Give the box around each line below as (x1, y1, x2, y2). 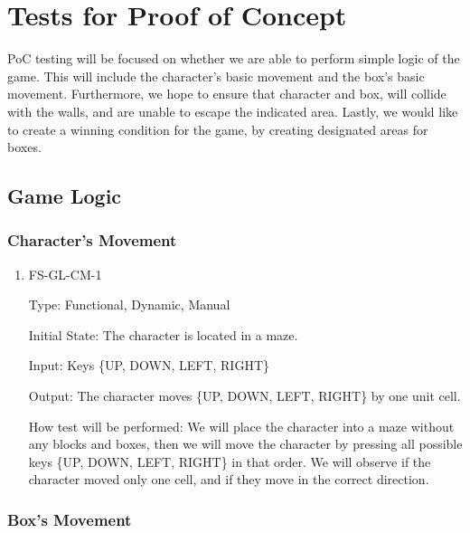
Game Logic (7, 182, 122, 210)
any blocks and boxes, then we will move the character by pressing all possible (28, 434, 463, 453)
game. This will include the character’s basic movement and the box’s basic (7, 66, 425, 85)
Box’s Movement (7, 508, 132, 530)
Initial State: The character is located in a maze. (28, 325, 298, 344)
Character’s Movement (7, 229, 177, 252)
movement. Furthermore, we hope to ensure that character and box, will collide (7, 84, 446, 103)
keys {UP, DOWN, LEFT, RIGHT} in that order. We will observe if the (28, 452, 431, 471)
